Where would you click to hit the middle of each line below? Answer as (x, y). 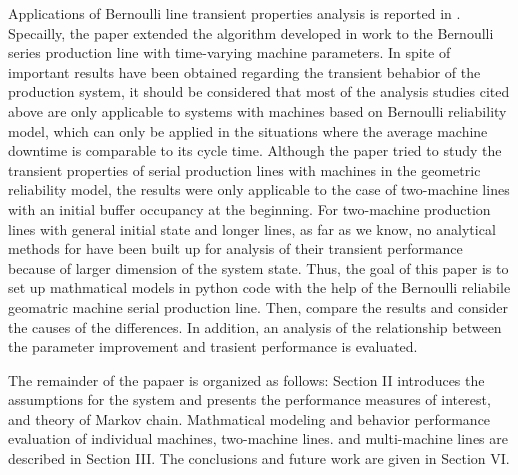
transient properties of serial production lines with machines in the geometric (244, 169)
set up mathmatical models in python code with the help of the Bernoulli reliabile (259, 287)
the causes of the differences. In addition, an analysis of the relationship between (255, 326)
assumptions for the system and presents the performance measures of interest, (249, 399)
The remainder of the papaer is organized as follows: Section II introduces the (246, 379)
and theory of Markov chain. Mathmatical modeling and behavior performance (249, 418)
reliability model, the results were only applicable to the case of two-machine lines (259, 189)
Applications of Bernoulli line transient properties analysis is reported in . (234, 13)
